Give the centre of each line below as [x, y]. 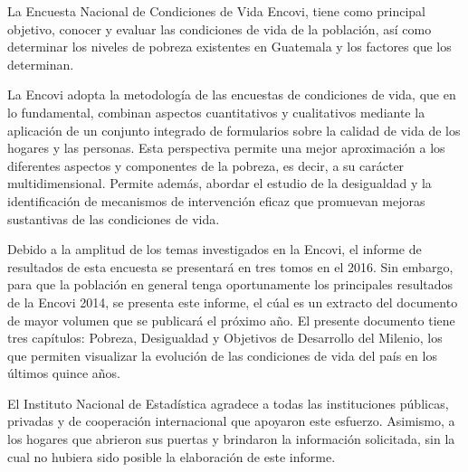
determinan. [41, 64]
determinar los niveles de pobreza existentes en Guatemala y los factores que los [229, 47]
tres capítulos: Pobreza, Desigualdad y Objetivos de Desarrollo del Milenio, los [225, 338]
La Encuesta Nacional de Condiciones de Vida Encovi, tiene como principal [216, 11]
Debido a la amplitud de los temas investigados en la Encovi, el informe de [215, 249]
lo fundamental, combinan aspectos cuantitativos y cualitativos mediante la [216, 112]
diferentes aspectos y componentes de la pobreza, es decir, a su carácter [206, 165]
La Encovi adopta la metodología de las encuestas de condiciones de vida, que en [232, 94]
